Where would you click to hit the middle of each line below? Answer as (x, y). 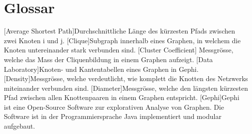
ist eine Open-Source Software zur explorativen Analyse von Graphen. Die (114, 107)
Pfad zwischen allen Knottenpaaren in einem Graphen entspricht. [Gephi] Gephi (122, 97)
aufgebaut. (20, 126)
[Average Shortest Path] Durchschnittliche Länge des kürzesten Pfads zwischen (119, 31)
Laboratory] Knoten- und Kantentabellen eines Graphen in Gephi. (101, 69)
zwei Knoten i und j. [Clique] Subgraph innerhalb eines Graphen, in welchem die (122, 40)
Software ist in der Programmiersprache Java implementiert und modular (113, 116)
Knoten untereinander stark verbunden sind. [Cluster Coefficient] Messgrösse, (119, 50)
